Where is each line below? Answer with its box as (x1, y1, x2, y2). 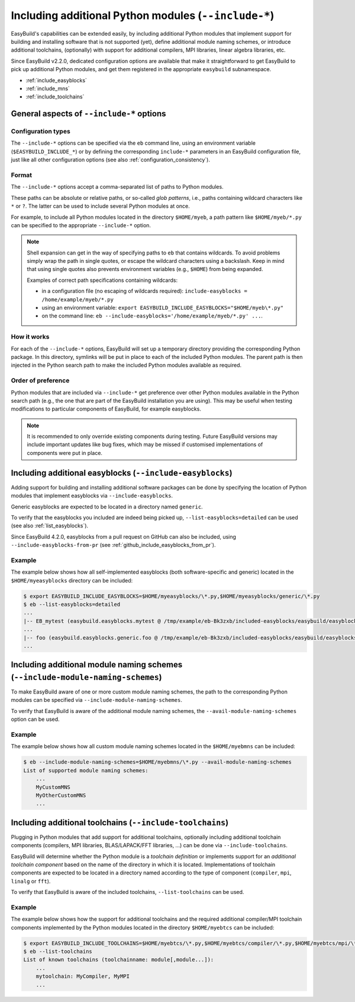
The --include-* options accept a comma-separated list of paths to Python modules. (11, 183, 224, 190)
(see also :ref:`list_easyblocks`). (11, 522, 89, 529)
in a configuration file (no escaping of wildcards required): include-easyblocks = (41, 288, 248, 295)
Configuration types (11, 128, 70, 136)
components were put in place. (27, 449, 103, 456)
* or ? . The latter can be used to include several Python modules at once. (11, 202, 191, 210)
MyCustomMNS (35, 784, 71, 790)
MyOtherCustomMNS (35, 792, 86, 799)
